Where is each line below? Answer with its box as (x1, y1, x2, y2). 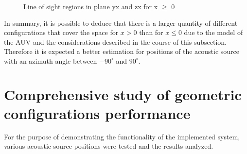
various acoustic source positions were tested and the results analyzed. (4, 141, 213, 151)
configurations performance (4, 103, 191, 123)
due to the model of (184, 27, 243, 37)
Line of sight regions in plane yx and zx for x (23, 1, 158, 11)
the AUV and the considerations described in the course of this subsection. (4, 36, 227, 47)
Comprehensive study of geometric (4, 84, 242, 104)
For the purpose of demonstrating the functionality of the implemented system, (4, 131, 240, 141)
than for (139, 27, 163, 37)
